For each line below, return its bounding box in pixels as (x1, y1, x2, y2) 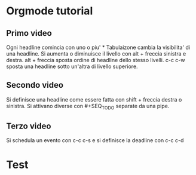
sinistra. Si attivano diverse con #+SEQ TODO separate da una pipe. (6, 102, 170, 111)
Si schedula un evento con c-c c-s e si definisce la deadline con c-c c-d (6, 137, 184, 144)
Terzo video (6, 121, 51, 131)
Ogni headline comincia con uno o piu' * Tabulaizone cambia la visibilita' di (6, 44, 190, 51)
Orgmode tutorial (6, 4, 93, 18)
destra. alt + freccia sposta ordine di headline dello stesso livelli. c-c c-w (6, 57, 185, 63)
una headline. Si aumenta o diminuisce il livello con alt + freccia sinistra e (6, 50, 186, 57)
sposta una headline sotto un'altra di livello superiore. (6, 63, 139, 70)
